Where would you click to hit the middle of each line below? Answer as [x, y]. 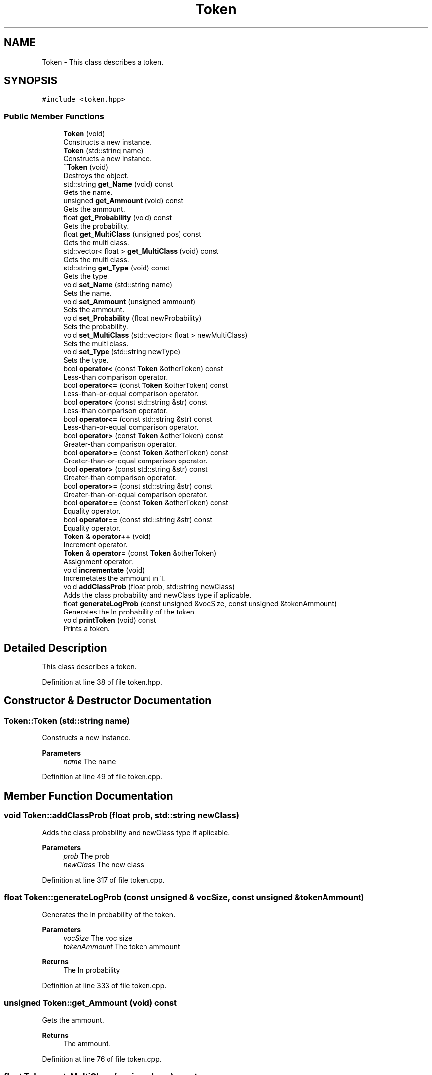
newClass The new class [104, 865]
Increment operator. [95, 545]
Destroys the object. [96, 176]
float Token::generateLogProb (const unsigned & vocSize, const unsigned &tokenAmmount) [184, 897]
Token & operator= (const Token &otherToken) [140, 553]
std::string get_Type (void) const [116, 268]
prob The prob [87, 856]
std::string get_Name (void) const [118, 184]
